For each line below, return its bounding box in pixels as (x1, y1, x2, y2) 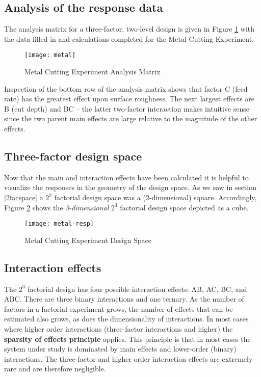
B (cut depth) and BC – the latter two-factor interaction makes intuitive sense (4, 103, 249, 114)
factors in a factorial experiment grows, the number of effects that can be (4, 303, 233, 314)
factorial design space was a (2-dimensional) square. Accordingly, (54, 192, 257, 202)
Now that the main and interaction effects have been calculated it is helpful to (4, 172, 249, 182)
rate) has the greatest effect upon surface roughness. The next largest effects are (4, 93, 255, 104)
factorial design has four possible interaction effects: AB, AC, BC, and (28, 283, 247, 294)
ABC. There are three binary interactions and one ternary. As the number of (4, 293, 244, 304)
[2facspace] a (4, 192, 43, 202)
